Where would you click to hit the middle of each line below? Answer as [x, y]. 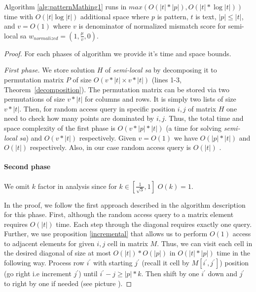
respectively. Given [108, 137]
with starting [113, 263]
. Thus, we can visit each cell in [205, 243]
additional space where [115, 16]
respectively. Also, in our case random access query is [110, 147]
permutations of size [35, 99]
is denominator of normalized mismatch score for [152, 26]
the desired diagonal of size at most [57, 253]
